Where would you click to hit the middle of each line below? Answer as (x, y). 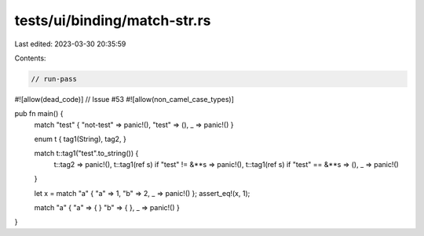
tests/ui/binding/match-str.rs (113, 20)
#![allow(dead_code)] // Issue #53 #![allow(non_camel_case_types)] (124, 99)
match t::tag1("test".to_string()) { (86, 154)
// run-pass (54, 79)
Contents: (30, 58)
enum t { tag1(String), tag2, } (80, 139)
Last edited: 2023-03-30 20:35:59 (70, 44)
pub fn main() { (39, 114)
